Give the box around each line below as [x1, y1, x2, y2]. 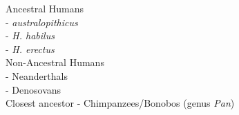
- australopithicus [6, 14, 78, 29]
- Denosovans [6, 82, 61, 96]
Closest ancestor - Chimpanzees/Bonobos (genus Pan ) [6, 96, 235, 110]
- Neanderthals [6, 68, 68, 83]
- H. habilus [6, 28, 55, 43]
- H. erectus [6, 41, 55, 56]
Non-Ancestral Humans [6, 55, 104, 70]
